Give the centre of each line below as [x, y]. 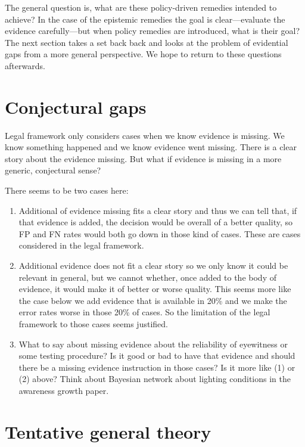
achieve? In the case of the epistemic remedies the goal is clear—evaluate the [145, 19]
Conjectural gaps [76, 106]
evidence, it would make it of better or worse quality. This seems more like [155, 289]
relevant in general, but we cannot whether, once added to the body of [147, 277]
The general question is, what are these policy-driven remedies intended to [141, 7]
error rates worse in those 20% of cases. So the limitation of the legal [144, 312]
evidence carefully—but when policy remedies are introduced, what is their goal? [152, 31]
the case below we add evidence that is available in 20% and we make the [153, 300]
